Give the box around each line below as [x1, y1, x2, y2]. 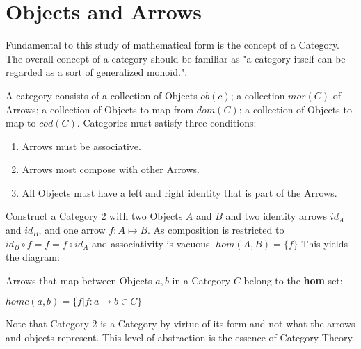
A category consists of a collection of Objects [6, 88, 198, 102]
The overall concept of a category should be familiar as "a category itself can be [6, 51, 346, 65]
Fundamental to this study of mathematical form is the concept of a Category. [6, 38, 340, 52]
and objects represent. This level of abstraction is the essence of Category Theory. [6, 330, 355, 345]
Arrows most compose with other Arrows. [22, 162, 200, 177]
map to [6, 115, 36, 130]
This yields [301, 236, 348, 250]
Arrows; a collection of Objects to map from [6, 102, 194, 116]
